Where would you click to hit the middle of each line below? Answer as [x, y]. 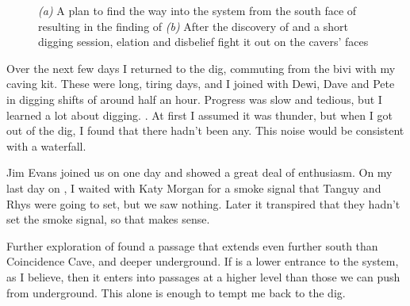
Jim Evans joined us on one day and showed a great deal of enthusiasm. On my [199, 172]
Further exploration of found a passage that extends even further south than [192, 245]
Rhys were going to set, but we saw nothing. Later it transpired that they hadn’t [203, 203]
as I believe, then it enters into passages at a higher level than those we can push [203, 276]
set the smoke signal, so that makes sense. [108, 219]
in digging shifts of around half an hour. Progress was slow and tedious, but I [194, 99]
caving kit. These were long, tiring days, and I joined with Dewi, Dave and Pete [201, 84]
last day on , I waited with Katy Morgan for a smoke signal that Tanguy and [194, 187]
